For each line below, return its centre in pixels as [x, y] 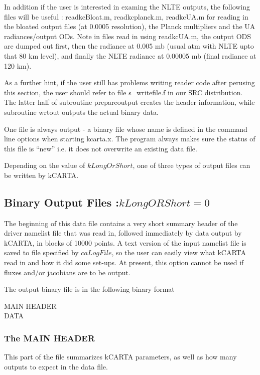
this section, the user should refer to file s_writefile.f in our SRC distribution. [123, 92]
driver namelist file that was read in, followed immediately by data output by [123, 233]
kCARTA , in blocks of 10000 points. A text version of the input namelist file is [125, 242]
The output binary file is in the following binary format [89, 289]
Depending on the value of [45, 165]
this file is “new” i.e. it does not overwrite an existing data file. [101, 148]
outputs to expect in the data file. [56, 366]
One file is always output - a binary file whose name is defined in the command [126, 129]
